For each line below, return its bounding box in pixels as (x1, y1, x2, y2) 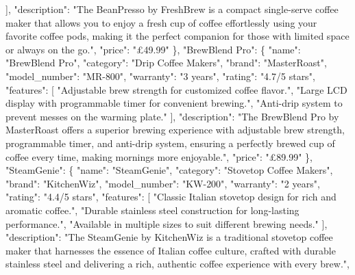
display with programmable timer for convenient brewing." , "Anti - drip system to (5, 96, 343, 110)
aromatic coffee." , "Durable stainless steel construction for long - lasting (5, 202, 299, 217)
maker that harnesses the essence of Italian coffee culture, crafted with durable (5, 243, 336, 257)
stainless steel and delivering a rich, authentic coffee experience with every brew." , (5, 257, 350, 271)
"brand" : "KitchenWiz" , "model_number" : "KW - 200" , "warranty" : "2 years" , (5, 176, 320, 190)
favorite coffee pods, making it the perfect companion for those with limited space (5, 29, 350, 43)
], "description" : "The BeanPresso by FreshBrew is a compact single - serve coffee (5, 2, 339, 16)
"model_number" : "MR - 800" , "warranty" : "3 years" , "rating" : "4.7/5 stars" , (5, 68, 315, 83)
